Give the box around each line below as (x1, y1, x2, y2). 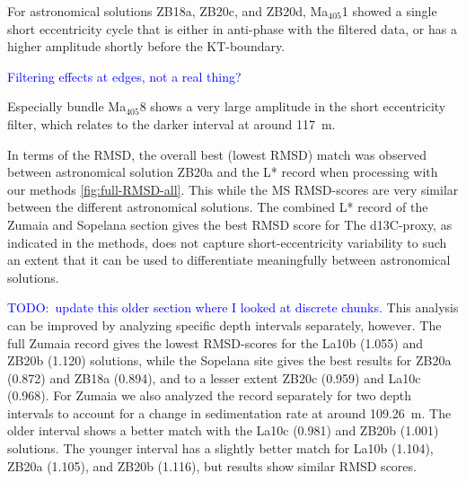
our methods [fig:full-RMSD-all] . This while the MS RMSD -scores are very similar (7, 180, 459, 198)
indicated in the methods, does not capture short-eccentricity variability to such (7, 232, 447, 251)
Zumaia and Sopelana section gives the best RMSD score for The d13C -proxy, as (7, 215, 453, 233)
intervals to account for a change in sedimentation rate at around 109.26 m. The (7, 403, 452, 422)
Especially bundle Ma (7, 97, 127, 116)
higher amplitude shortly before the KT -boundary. (7, 37, 286, 56)
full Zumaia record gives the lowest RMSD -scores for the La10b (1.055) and (7, 333, 424, 352)
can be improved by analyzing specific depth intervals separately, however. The (7, 315, 442, 334)
